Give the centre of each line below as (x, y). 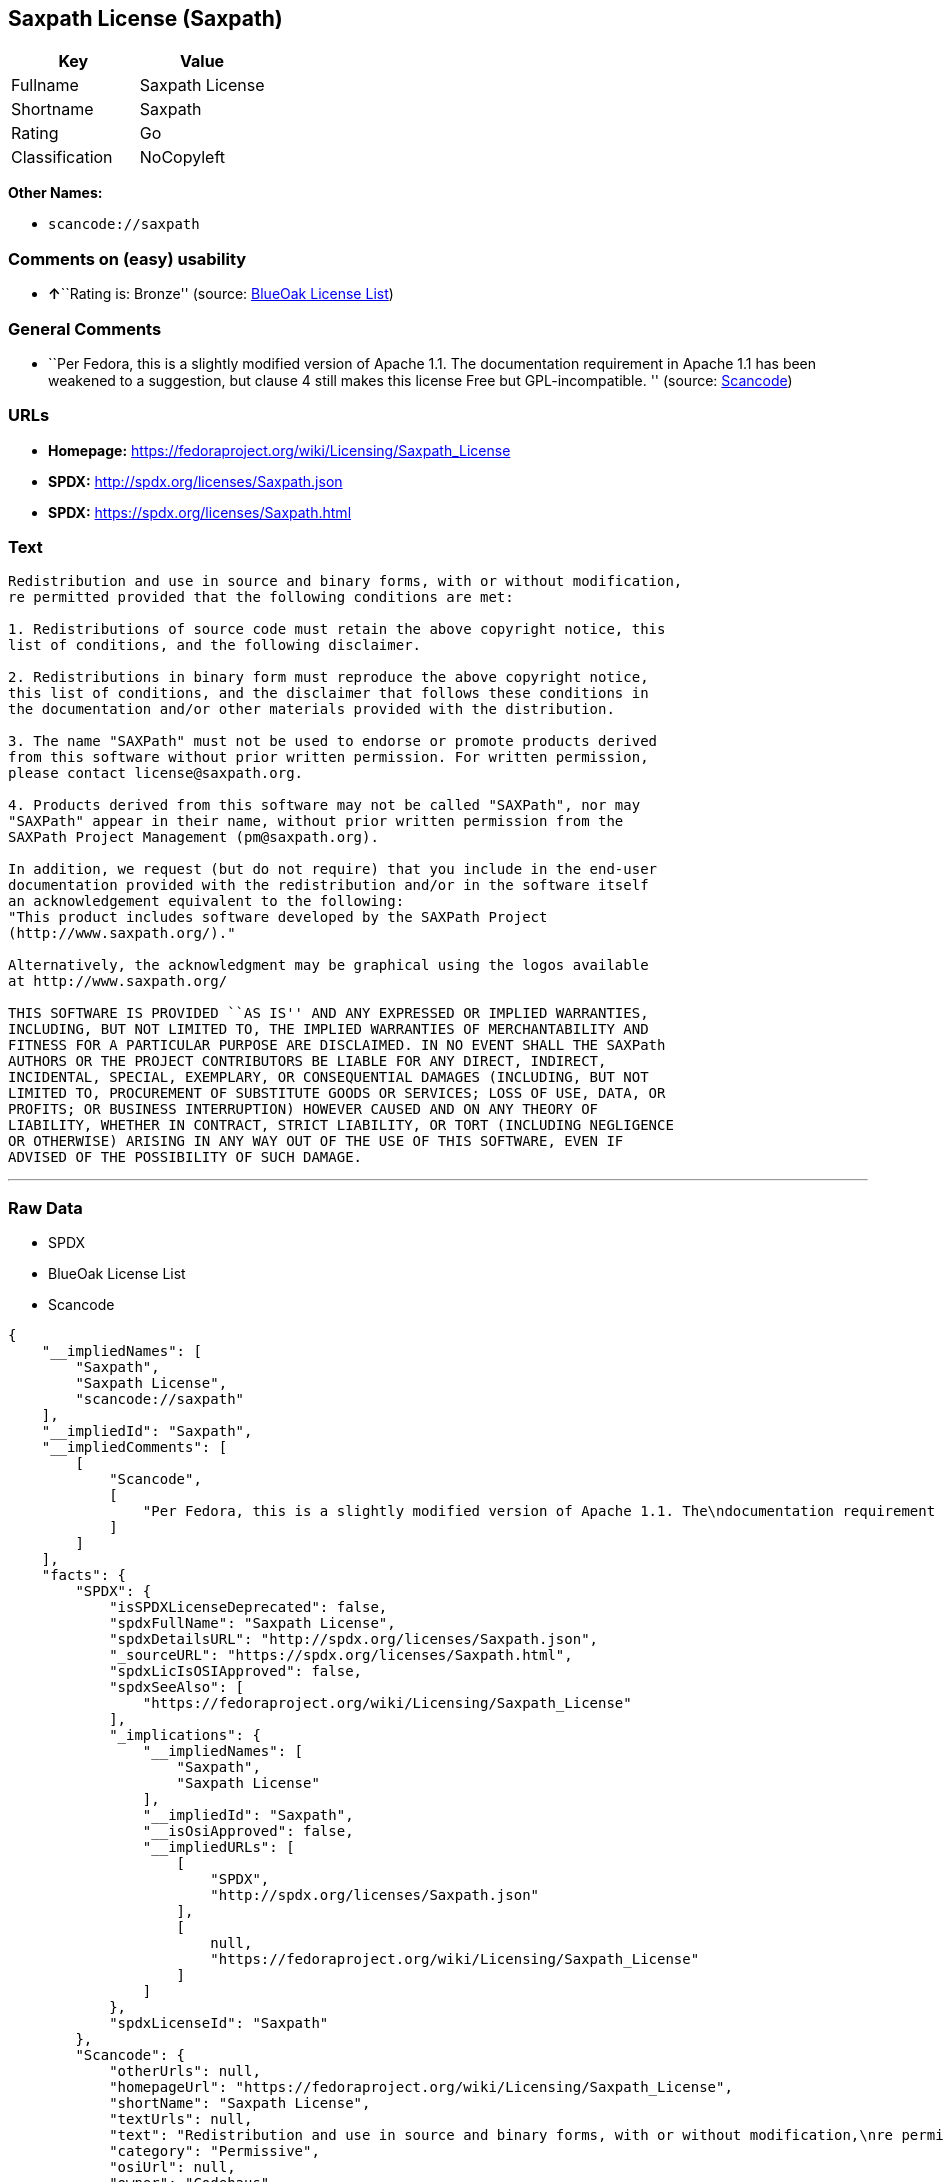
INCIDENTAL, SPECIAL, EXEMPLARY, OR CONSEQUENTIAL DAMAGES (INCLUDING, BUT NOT (328, 1077)
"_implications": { (185, 1735)
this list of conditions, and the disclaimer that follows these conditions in (328, 693)
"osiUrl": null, (172, 2167)
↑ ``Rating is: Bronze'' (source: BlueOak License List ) (221, 294)
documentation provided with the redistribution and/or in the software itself (328, 885)
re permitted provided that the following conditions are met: (261, 597)
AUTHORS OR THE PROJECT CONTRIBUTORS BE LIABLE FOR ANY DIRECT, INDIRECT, (307, 1061)
